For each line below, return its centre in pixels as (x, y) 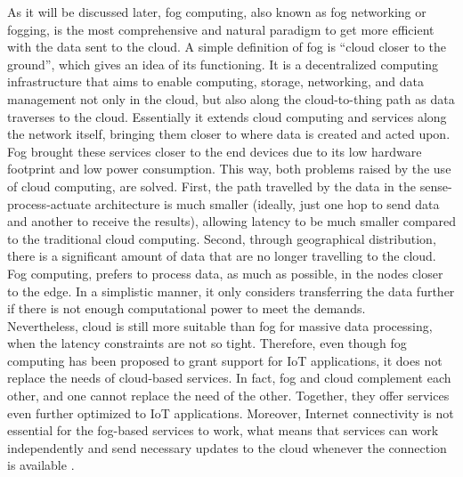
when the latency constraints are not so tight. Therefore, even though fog (207, 343)
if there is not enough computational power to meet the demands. (187, 308)
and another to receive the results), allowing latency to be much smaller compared (231, 221)
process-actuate (49, 203)
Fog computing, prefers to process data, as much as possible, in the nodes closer (225, 273)
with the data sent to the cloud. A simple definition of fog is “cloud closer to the (227, 47)
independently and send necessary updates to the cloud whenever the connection (227, 447)
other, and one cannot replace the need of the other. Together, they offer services (228, 396)
